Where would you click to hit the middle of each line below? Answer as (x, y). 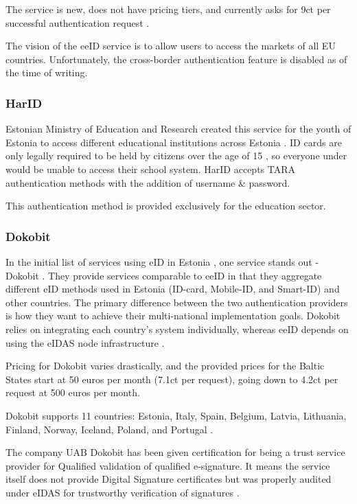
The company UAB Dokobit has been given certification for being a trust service (175, 452)
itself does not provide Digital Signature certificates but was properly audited (169, 479)
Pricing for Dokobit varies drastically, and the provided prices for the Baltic (165, 366)
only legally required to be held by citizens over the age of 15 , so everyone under (176, 156)
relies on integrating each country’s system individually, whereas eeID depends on (177, 329)
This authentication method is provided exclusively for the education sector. (166, 206)
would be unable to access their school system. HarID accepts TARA (151, 169)
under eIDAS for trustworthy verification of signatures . (123, 492)
